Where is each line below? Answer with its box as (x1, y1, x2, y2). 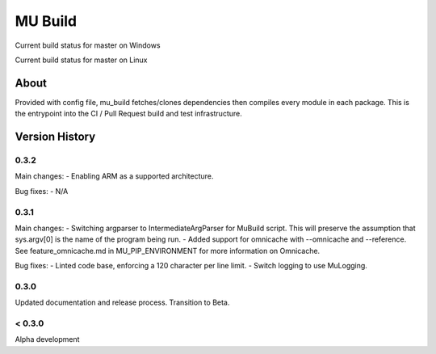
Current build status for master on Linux (15, 55, 149, 65)
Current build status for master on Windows (15, 40, 161, 50)
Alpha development (15, 335, 80, 344)
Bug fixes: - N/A (15, 186, 69, 196)
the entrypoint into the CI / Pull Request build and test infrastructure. (15, 109, 242, 119)
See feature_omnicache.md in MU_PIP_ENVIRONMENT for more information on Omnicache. (15, 246, 321, 255)
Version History (15, 130, 96, 144)
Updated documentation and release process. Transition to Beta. (15, 297, 230, 307)
